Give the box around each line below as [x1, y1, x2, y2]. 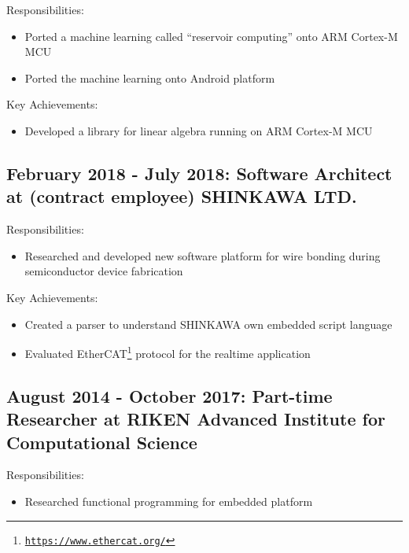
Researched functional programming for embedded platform [24, 492, 313, 509]
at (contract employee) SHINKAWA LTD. [6, 184, 357, 208]
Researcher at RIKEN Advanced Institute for [6, 407, 385, 431]
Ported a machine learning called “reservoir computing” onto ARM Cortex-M [24, 28, 398, 44]
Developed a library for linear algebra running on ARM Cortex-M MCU [24, 122, 373, 138]
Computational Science [6, 429, 197, 454]
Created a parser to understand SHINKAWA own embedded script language [24, 315, 392, 332]
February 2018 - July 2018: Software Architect [6, 160, 392, 185]
